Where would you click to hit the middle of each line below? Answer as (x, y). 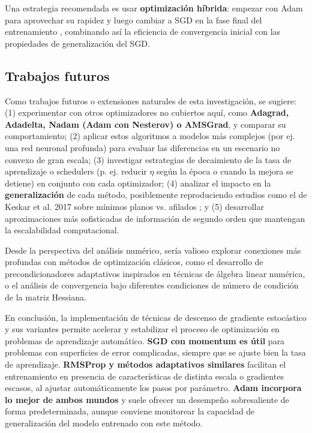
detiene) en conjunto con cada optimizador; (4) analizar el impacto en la (138, 183)
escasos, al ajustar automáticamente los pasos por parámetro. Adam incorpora (153, 388)
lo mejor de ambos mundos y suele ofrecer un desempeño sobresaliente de (147, 399)
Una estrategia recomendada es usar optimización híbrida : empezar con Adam (154, 8)
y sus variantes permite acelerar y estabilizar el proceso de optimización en (142, 329)
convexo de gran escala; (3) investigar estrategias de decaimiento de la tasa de (148, 159)
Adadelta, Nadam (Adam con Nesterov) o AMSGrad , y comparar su (145, 124)
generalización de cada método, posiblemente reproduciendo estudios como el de (156, 195)
